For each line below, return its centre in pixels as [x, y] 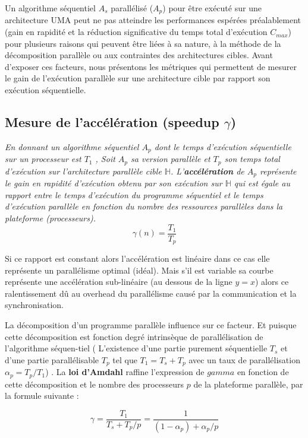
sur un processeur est [43, 159]
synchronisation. [34, 305]
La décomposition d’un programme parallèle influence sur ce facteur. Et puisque [151, 325]
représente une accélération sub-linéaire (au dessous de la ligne [119, 282]
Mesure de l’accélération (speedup [112, 122]
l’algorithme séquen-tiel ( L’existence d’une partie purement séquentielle [136, 348]
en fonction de [263, 372]
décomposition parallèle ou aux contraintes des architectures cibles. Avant [139, 55]
